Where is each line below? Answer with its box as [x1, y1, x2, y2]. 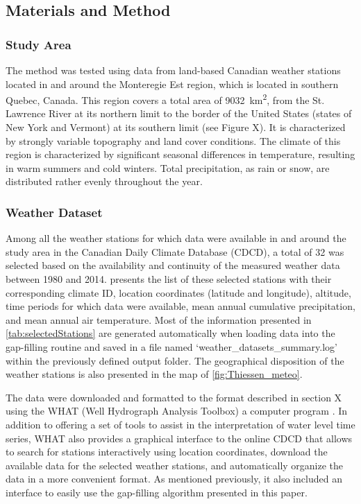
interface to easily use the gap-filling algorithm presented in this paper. [6, 485, 308, 499]
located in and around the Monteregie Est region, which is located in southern [6, 76, 339, 91]
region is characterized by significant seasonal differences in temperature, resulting [6, 147, 355, 162]
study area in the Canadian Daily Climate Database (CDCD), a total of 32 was [6, 244, 344, 259]
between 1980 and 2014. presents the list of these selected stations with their [6, 272, 332, 286]
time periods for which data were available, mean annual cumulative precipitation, [6, 299, 355, 313]
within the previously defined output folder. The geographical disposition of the [6, 353, 344, 367]
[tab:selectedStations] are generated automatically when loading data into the [6, 326, 335, 340]
